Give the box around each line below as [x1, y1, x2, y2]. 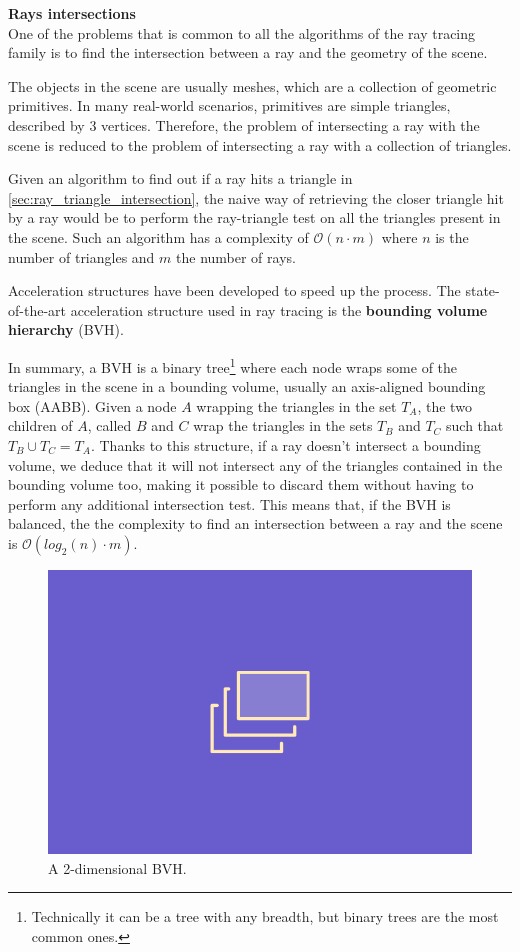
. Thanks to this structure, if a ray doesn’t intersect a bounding [90, 434, 481, 455]
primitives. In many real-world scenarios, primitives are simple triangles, [8, 95, 451, 116]
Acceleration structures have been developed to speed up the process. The [8, 280, 461, 301]
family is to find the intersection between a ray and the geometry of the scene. [8, 42, 488, 63]
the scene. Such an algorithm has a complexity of [8, 226, 309, 247]
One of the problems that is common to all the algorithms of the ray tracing [8, 22, 476, 43]
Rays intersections [8, 3, 136, 23]
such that [446, 415, 504, 436]
